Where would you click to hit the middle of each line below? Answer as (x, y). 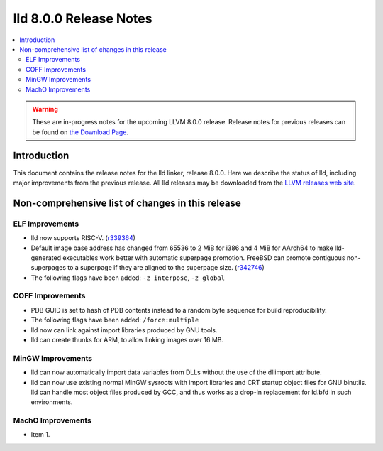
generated (46, 257)
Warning (45, 109)
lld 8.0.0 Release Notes (83, 18)
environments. (52, 402)
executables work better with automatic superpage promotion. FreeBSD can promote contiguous (204, 257)
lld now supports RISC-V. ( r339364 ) (83, 238)
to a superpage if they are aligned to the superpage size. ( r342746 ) (166, 268)
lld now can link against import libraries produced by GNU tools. (124, 330)
